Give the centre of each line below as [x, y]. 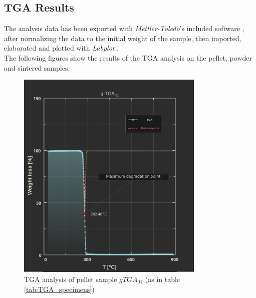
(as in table [163, 279]
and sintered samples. [37, 67]
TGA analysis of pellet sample [71, 279]
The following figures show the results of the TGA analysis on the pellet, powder [128, 57]
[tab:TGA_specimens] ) [59, 289]
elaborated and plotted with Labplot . [62, 48]
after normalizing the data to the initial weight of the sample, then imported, [123, 38]
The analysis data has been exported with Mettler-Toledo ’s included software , [124, 28]
